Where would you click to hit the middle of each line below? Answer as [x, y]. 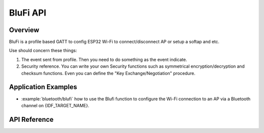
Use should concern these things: [43, 51]
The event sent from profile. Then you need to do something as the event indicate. [104, 59]
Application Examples [43, 87]
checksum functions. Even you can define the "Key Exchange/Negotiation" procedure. [108, 73]
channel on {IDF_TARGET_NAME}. [55, 105]
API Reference [31, 119]
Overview [24, 30]
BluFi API [28, 13]
